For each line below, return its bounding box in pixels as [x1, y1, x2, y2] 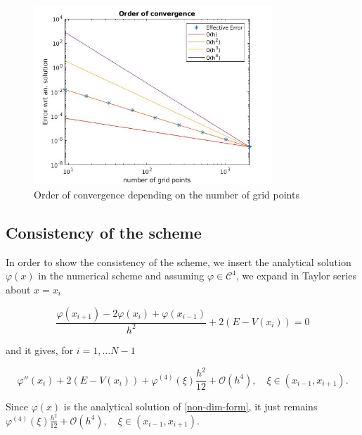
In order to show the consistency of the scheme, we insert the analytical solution [6, 254, 351, 269]
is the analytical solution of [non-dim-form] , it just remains [63, 399, 318, 414]
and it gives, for [6, 342, 74, 357]
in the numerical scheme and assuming [38, 268, 205, 283]
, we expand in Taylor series [235, 268, 356, 283]
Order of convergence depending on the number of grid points [34, 187, 299, 201]
